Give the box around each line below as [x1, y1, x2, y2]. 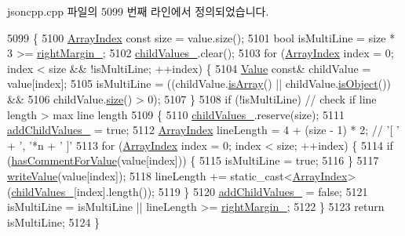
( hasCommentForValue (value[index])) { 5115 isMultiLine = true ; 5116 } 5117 [7, 152, 379, 169]
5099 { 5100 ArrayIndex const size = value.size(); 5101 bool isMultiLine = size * [7, 29, 396, 45]
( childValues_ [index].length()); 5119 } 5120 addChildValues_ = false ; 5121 [7, 183, 368, 199]
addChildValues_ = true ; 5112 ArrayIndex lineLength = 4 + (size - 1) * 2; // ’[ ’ [7, 122, 400, 138]
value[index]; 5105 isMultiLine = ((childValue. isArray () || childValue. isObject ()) [7, 75, 392, 92]
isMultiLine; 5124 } [7, 213, 100, 230]
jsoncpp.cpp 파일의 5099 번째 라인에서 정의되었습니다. [7, 3, 269, 19]
